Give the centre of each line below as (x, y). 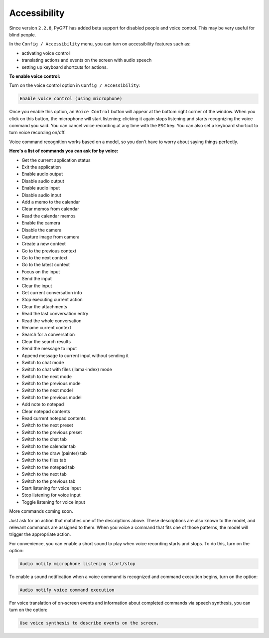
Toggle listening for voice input (54, 502)
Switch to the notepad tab (48, 467)
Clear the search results (46, 341)
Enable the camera (41, 223)
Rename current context (47, 327)
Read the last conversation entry (55, 314)
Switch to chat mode (43, 362)
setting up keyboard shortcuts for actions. (65, 67)
